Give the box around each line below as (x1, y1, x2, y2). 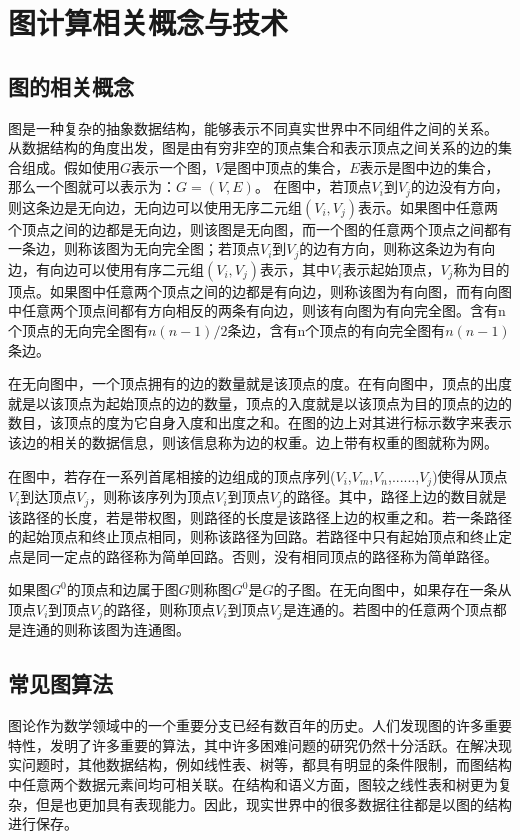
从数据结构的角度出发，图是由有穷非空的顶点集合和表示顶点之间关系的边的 (8, 137, 498, 158)
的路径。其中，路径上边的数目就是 (282, 486, 507, 507)
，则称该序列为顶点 (89, 486, 216, 507)
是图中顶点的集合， (223, 156, 350, 177)
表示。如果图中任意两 (358, 196, 499, 217)
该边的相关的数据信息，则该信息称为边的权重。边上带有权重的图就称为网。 (8, 432, 498, 453)
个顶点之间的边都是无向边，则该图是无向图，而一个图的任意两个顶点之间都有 (8, 218, 512, 239)
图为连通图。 (105, 619, 190, 640)
